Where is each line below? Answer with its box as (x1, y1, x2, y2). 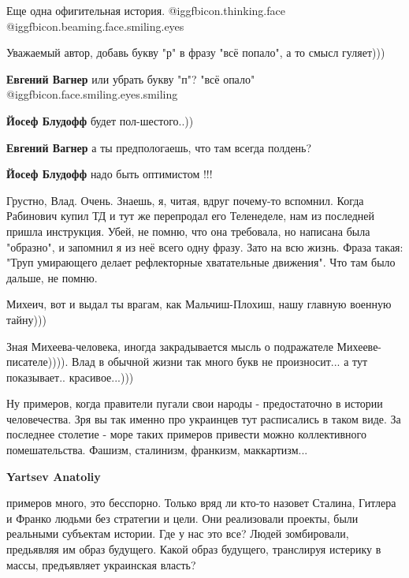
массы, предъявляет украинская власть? (6, 556, 196, 572)
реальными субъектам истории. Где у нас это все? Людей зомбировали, (6, 525, 349, 542)
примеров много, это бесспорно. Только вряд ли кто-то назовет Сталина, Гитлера (6, 494, 396, 511)
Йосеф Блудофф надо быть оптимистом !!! (6, 166, 213, 182)
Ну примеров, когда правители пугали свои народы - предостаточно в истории (6, 395, 383, 412)
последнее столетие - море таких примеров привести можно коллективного (6, 426, 366, 442)
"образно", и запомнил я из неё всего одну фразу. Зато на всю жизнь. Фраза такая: (6, 238, 403, 255)
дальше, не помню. (6, 269, 98, 285)
